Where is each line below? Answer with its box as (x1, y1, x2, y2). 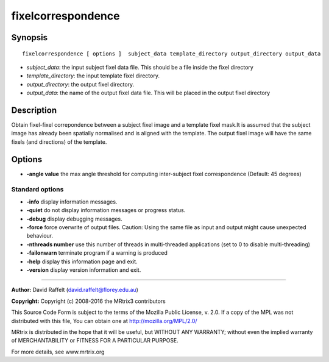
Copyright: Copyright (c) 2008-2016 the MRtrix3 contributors (11, 297, 166, 305)
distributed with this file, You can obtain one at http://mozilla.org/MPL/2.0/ (11, 317, 197, 324)
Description (11, 105, 57, 115)
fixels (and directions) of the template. (11, 138, 107, 146)
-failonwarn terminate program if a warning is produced (26, 249, 168, 257)
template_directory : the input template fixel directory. (26, 72, 160, 79)
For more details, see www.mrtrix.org (11, 348, 105, 355)
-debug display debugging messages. (26, 215, 123, 222)
